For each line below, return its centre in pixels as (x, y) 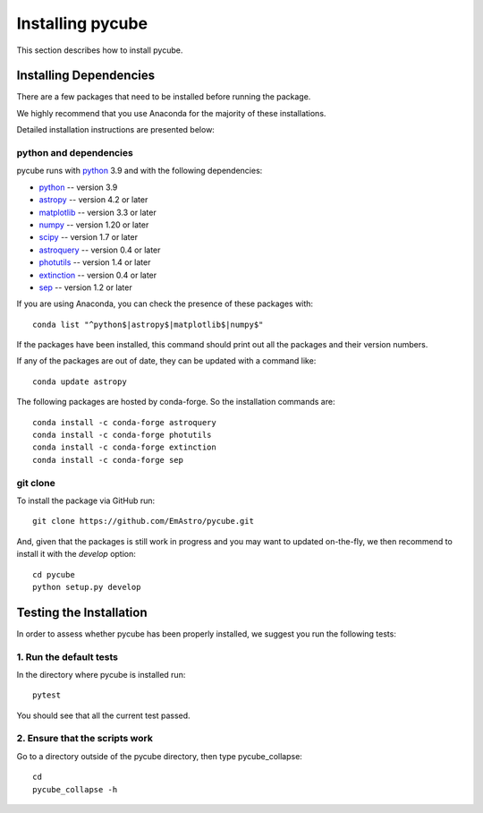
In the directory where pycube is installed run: (101, 674)
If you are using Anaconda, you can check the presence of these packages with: (165, 304)
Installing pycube (82, 23)
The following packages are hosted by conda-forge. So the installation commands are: (176, 402)
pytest (47, 695)
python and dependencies (75, 153)
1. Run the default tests (67, 656)
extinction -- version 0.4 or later (98, 275)
